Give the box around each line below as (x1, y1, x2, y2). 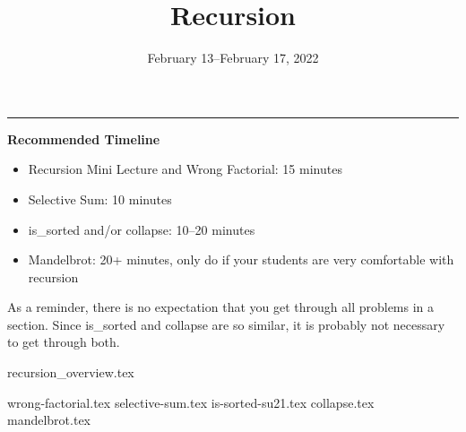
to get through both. (7, 333, 120, 351)
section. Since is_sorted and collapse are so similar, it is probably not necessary (7, 315, 445, 333)
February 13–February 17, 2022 (147, 48, 319, 67)
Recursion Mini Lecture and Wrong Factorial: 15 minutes (28, 160, 342, 178)
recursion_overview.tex (7, 363, 134, 382)
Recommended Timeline (7, 129, 160, 148)
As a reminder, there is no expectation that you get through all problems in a (7, 298, 435, 316)
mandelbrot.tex (7, 410, 91, 429)
